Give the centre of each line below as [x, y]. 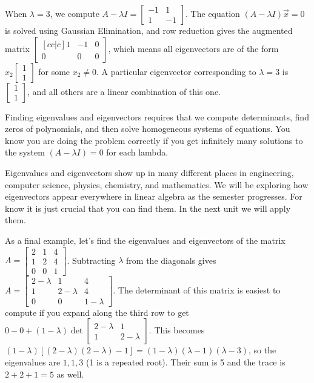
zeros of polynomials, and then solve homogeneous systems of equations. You [148, 129]
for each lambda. [137, 152]
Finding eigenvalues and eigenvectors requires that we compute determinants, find [157, 116]
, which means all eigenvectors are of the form [193, 48]
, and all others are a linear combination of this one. [124, 91]
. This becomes [177, 330]
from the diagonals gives [171, 260]
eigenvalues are [33, 362]
